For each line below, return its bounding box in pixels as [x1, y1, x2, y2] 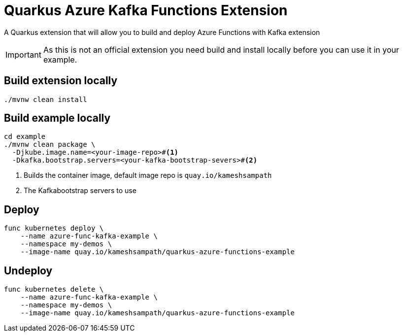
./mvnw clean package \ [4, 140, 96, 149]
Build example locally [4, 112, 111, 125]
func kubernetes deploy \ [4, 224, 104, 233]
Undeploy [4, 264, 53, 277]
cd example [4, 133, 46, 141]
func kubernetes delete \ [4, 285, 104, 294]
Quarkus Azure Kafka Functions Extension [4, 2, 288, 19]
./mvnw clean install [4, 95, 87, 103]
